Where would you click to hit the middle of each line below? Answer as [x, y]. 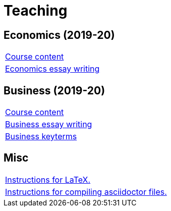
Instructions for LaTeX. [48, 179]
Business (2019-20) [54, 90]
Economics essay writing [52, 69]
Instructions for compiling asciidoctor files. [86, 192]
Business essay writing [49, 124]
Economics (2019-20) [59, 35]
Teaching [36, 11]
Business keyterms [41, 137]
